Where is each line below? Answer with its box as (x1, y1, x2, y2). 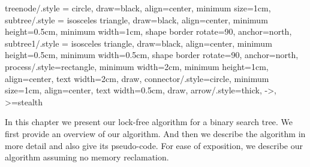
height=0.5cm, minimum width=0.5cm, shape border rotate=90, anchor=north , (5, 48, 299, 61)
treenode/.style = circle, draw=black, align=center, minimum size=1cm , (5, 2, 271, 14)
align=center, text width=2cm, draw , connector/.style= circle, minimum (5, 72, 269, 84)
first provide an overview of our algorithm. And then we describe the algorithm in (5, 127, 306, 139)
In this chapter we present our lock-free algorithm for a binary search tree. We (5, 116, 293, 128)
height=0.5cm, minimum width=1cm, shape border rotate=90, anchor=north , (5, 25, 292, 38)
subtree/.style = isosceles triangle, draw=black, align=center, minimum (5, 13, 268, 26)
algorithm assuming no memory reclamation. (5, 151, 169, 163)
